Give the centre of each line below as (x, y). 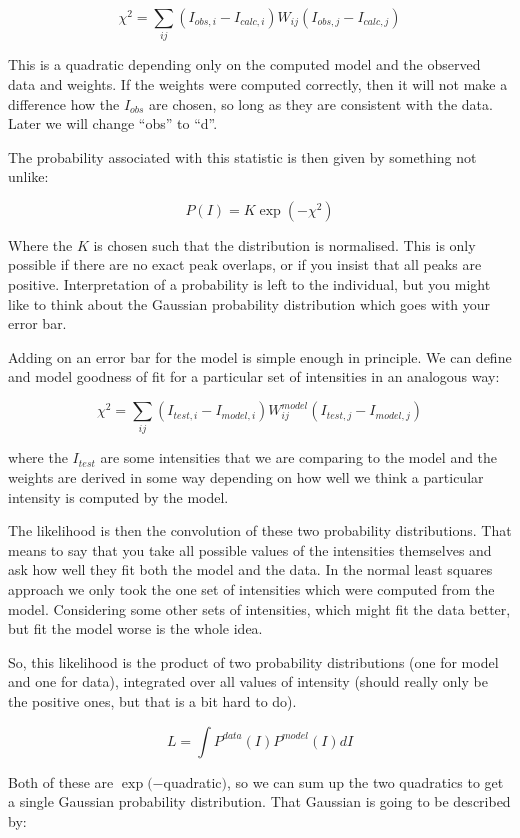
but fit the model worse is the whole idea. (135, 628)
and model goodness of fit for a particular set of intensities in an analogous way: (254, 376)
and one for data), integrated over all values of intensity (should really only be (248, 681)
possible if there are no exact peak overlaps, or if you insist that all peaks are (245, 264)
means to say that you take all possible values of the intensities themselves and (250, 549)
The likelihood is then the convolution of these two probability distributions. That (260, 530)
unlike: (28, 176)
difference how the (64, 103)
